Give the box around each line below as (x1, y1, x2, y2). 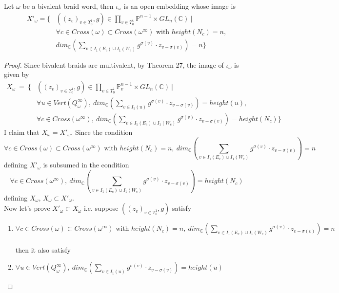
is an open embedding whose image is (123, 1, 236, 11)
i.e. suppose (83, 203, 119, 213)
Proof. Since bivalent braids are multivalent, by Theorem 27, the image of (4, 59, 224, 70)
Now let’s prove (4, 203, 50, 213)
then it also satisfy (15, 244, 71, 255)
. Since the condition (71, 127, 133, 137)
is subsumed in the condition (43, 160, 129, 170)
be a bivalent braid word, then (22, 1, 114, 11)
